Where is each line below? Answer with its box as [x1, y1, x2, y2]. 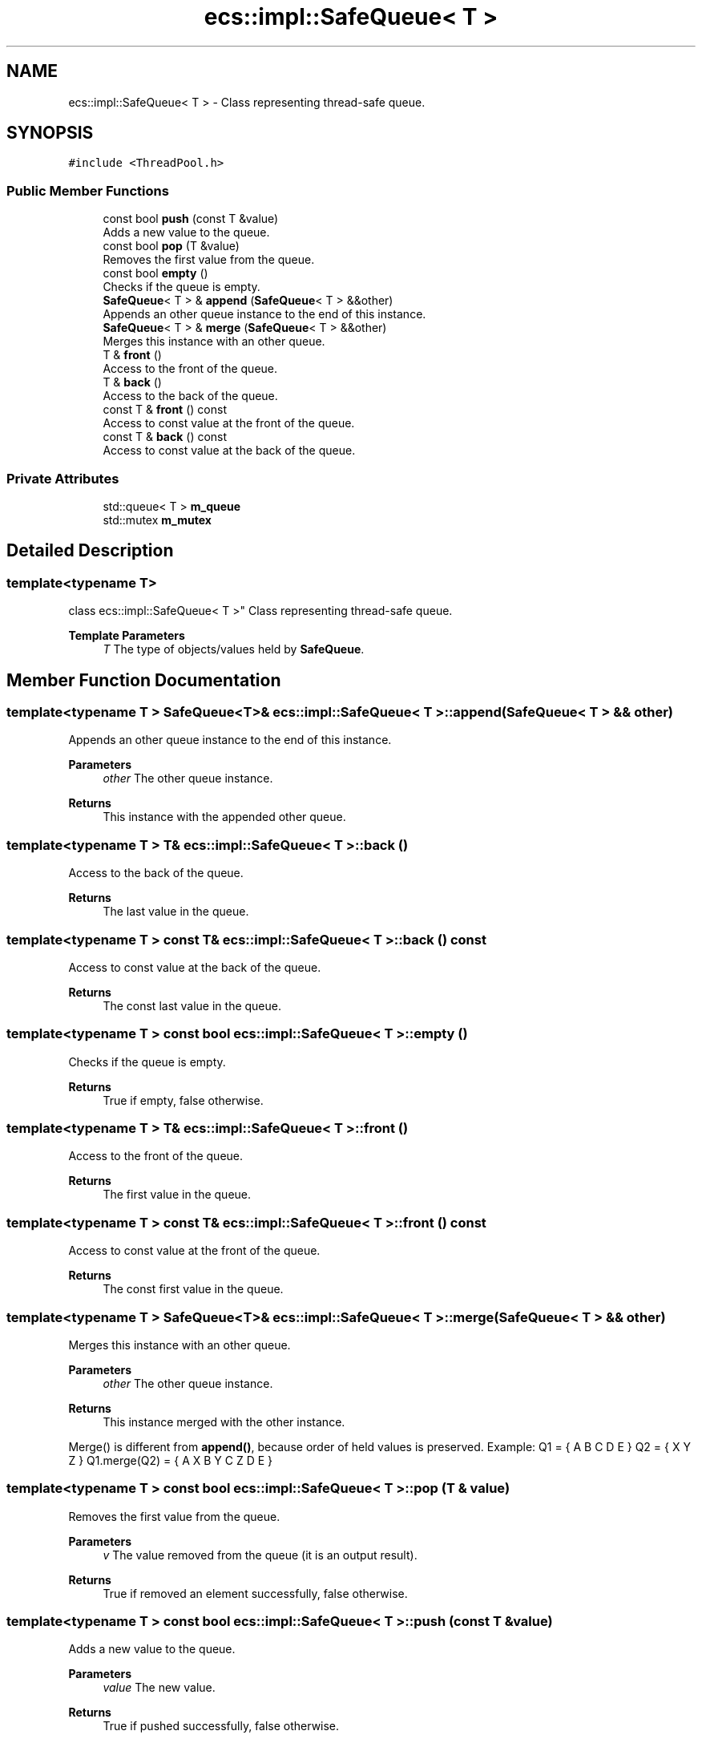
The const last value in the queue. [103, 998, 282, 1013]
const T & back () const [103, 430, 228, 444]
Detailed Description [6, 540, 174, 561]
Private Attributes [6, 470, 119, 487]
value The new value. [103, 1680, 216, 1695]
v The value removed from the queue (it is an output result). [103, 1547, 418, 1562]
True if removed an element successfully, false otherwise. [103, 1586, 408, 1600]
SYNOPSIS [6, 123, 94, 144]
